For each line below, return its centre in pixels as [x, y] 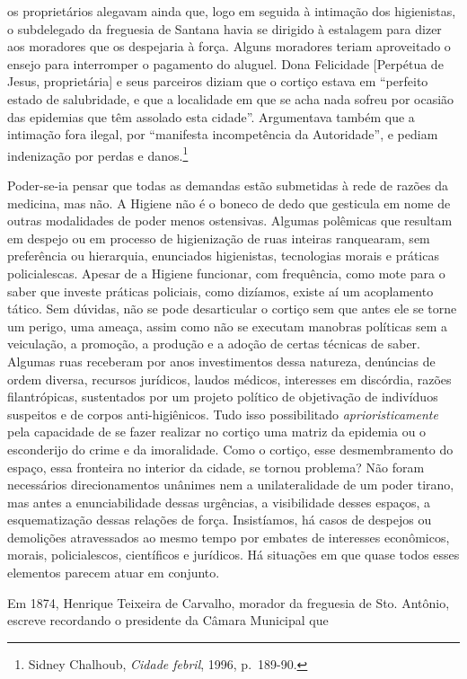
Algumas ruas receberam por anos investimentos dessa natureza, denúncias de [221, 361]
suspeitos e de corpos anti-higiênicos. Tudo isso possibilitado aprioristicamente [223, 414]
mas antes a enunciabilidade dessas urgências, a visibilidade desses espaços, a [219, 502]
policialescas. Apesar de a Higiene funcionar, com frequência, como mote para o [226, 273]
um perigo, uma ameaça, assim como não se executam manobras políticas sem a [228, 326]
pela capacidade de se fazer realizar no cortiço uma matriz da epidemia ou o [217, 432]
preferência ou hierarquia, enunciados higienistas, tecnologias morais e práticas [223, 256]
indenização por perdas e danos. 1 [98, 154]
